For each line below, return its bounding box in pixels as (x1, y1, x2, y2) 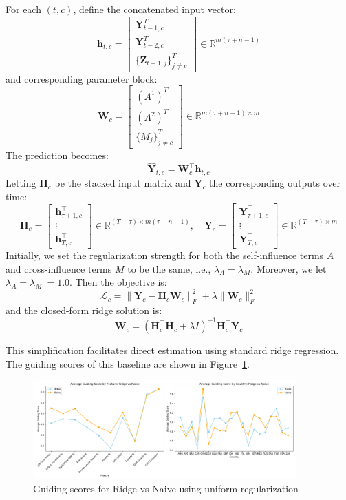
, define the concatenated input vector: (73, 2, 236, 16)
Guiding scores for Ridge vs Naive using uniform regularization (33, 481, 299, 496)
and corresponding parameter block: (6, 71, 158, 85)
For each (6, 2, 41, 16)
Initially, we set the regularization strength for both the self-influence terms (6, 248, 324, 262)
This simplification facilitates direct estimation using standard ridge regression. (6, 343, 339, 357)
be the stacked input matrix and (54, 176, 191, 190)
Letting (6, 176, 36, 190)
